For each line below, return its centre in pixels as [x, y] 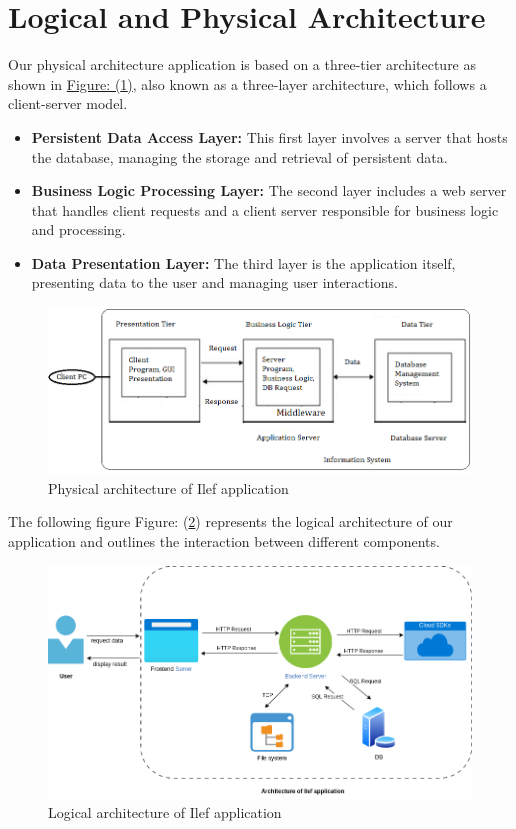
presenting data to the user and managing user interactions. [214, 282]
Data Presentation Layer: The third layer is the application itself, [243, 262]
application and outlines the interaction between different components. [224, 541]
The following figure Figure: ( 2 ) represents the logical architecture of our [230, 521]
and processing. [78, 229]
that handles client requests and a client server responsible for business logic [265, 209]
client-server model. [68, 103]
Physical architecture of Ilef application [168, 487]
